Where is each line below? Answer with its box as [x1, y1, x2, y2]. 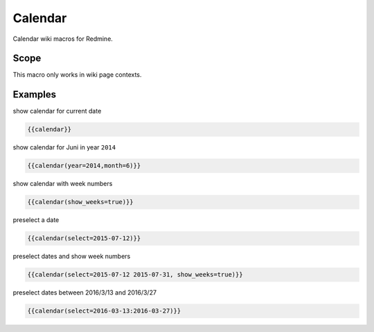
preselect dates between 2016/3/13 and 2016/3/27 [12, 288, 157, 297]
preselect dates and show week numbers [12, 252, 131, 261]
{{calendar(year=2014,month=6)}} [27, 162, 141, 169]
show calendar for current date [12, 107, 102, 116]
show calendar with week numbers [12, 180, 113, 188]
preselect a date [12, 216, 60, 224]
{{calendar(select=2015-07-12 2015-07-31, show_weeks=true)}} [27, 270, 243, 279]
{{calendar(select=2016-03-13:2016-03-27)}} [27, 307, 181, 315]
